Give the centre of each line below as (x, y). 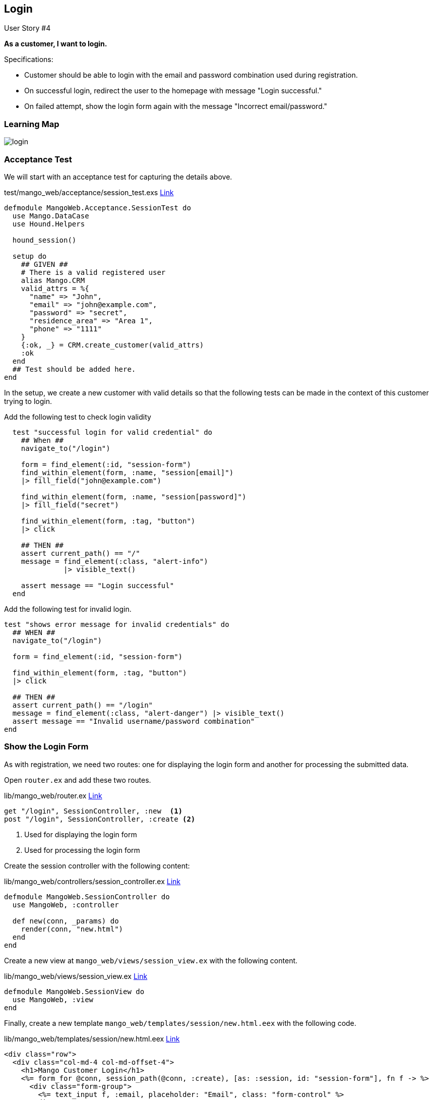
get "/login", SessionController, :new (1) (94, 811)
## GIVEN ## (44, 264)
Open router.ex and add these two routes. (78, 780)
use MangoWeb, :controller (66, 905)
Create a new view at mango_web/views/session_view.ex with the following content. (151, 960)
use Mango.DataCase (51, 216)
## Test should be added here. (74, 369)
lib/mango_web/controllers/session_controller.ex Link (92, 881)
